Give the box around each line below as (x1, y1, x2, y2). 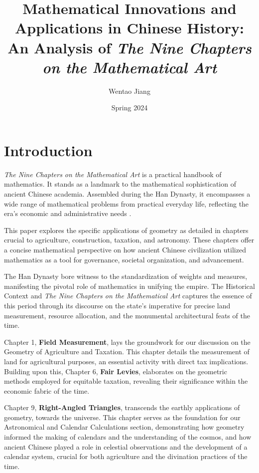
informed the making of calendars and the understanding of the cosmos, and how (4, 432, 252, 442)
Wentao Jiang (109, 85, 150, 96)
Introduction (4, 140, 93, 160)
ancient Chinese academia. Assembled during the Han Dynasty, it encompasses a (4, 189, 251, 199)
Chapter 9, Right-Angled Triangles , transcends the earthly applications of (4, 402, 240, 413)
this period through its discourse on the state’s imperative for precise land (4, 300, 231, 310)
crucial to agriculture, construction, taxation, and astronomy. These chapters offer (4, 235, 255, 245)
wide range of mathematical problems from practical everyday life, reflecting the (4, 198, 249, 209)
